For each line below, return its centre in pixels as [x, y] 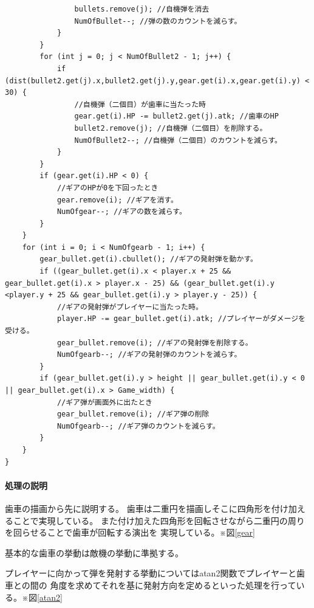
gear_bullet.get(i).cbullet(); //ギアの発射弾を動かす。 [148, 259]
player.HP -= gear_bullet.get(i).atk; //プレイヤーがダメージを [181, 319]
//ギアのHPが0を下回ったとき [108, 188]
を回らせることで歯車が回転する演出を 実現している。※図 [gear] [130, 532]
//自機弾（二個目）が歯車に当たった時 [140, 104]
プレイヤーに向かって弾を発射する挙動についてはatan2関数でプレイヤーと [151, 573]
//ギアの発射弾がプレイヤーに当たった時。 [130, 307]
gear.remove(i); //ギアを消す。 [117, 200]
